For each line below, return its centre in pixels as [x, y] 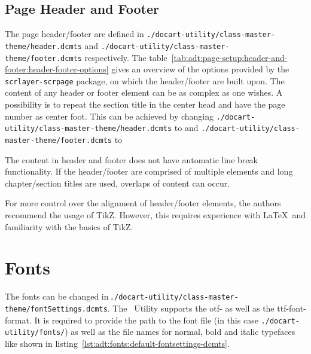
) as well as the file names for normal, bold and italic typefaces [180, 332]
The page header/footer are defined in [74, 34]
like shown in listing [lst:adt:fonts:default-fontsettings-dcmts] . [117, 343]
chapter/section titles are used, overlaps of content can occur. [118, 183]
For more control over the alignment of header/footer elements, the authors [143, 203]
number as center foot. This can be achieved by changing [109, 116]
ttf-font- [292, 308]
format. [18, 320]
